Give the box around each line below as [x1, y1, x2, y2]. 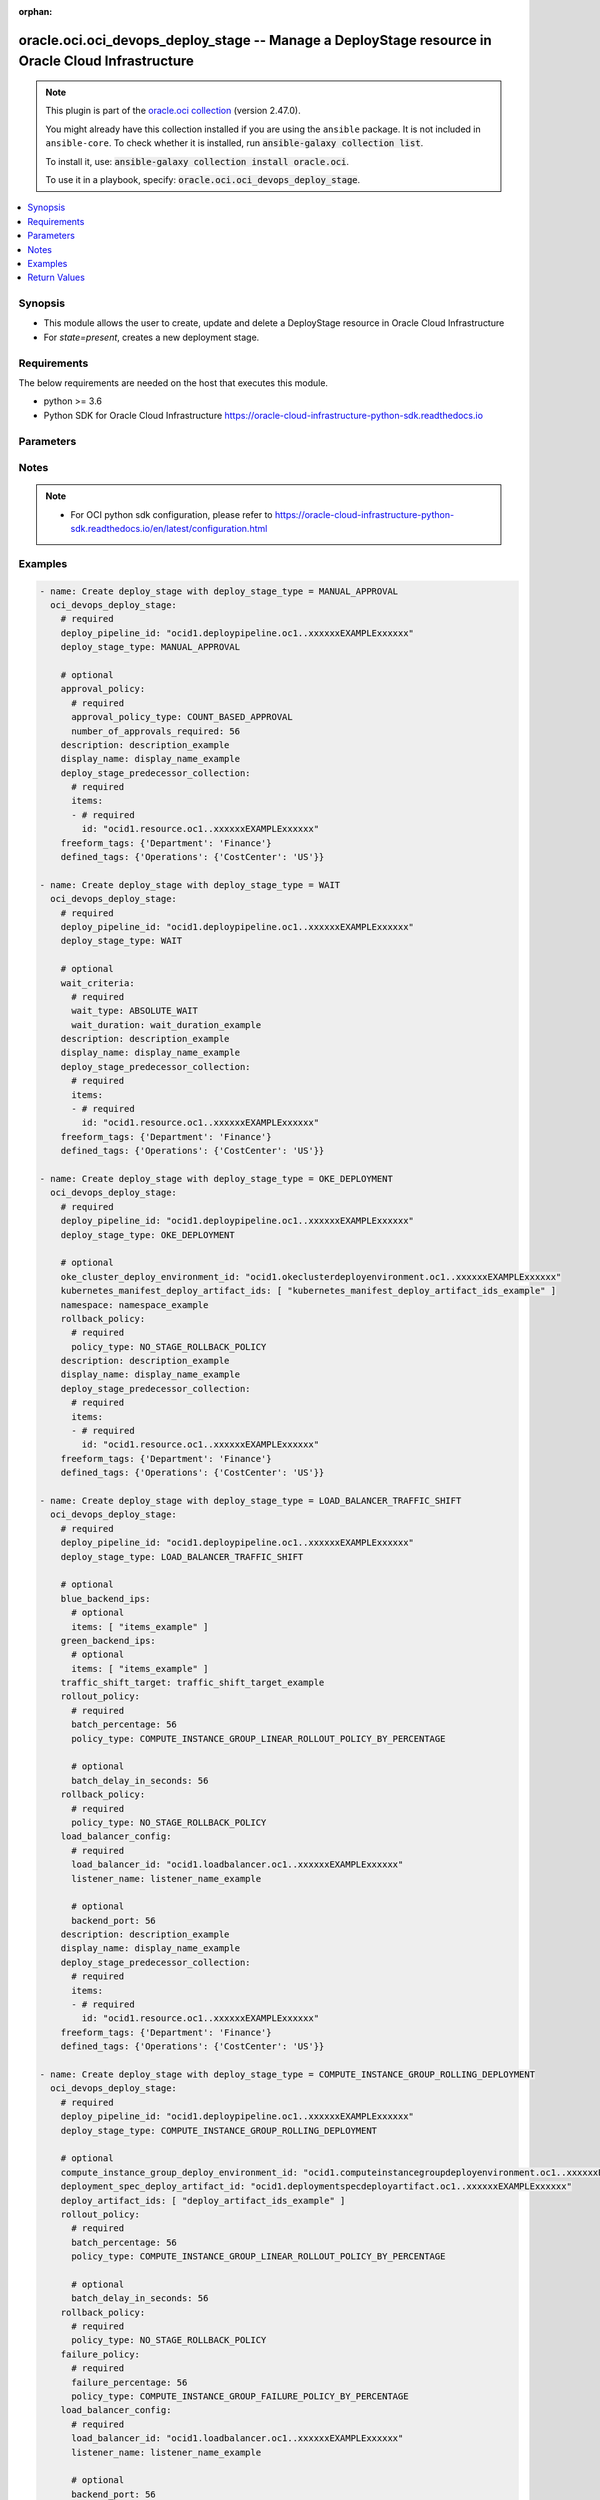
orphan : [18, 6, 53, 17]
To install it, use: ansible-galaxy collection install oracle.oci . [45, 155, 350, 167]
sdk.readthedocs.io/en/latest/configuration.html [70, 523, 268, 535]
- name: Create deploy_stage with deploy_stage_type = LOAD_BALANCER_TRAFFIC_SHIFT [39, 1495, 462, 1506]
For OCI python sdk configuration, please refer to [70, 508, 273, 520]
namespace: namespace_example [60, 1299, 209, 1310]
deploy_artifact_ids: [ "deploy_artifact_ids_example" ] [60, 2195, 346, 2206]
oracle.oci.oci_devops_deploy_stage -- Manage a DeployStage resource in [18, 31, 492, 49]
